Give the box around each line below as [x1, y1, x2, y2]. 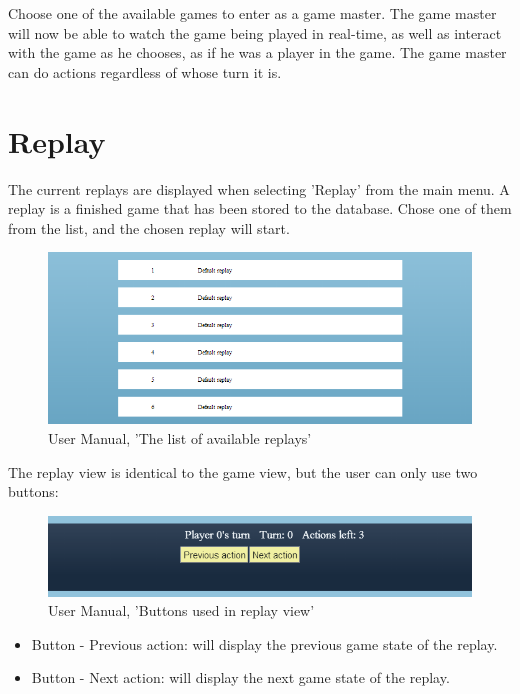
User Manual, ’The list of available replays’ [48, 428, 312, 449]
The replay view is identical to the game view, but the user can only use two [8, 461, 478, 482]
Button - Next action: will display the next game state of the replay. [31, 667, 450, 688]
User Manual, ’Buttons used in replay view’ [48, 600, 315, 621]
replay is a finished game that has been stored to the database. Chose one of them [8, 198, 512, 219]
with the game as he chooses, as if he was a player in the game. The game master [8, 42, 507, 63]
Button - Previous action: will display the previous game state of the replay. [31, 633, 498, 654]
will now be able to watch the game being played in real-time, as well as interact [8, 22, 502, 43]
